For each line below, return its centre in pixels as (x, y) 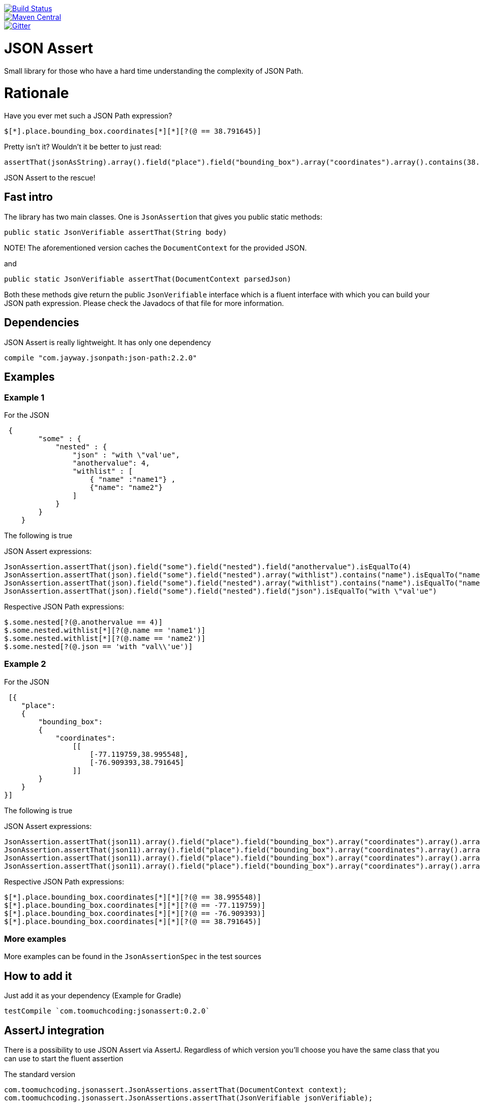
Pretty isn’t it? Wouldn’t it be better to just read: (83, 147)
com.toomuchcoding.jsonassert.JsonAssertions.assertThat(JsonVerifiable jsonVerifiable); (188, 1098)
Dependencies (42, 323)
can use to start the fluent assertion (64, 1059)
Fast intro (28, 197)
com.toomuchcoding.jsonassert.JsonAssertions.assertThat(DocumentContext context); (176, 1090)
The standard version (40, 1074)
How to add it (38, 976)
